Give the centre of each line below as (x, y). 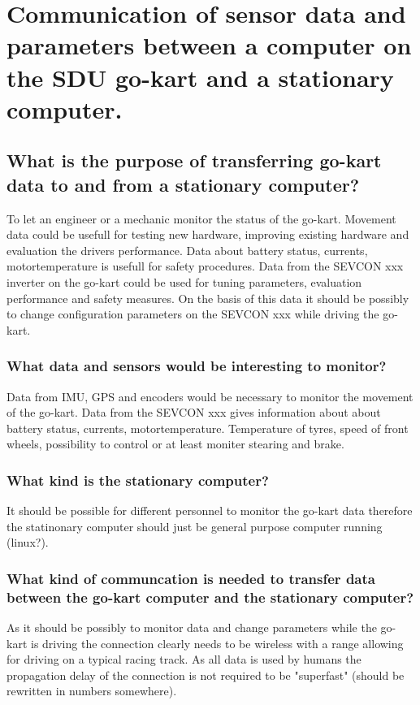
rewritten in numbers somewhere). (92, 691)
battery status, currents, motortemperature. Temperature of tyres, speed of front (208, 428)
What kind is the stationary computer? (138, 480)
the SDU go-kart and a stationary (200, 77)
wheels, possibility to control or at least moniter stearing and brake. (175, 444)
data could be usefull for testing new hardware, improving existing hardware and (208, 234)
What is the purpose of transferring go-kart (194, 160)
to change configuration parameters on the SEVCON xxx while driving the (193, 314)
